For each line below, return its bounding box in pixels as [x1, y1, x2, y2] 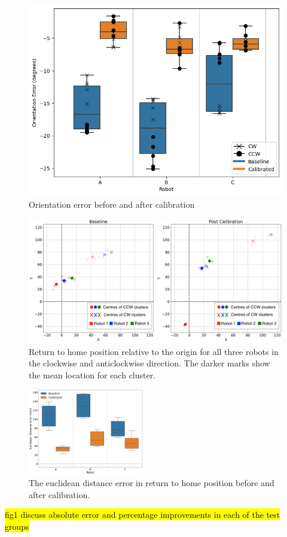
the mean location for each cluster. [29, 368, 156, 381]
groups [5, 520, 29, 533]
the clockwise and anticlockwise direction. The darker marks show [29, 357, 270, 369]
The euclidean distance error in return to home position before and [29, 477, 274, 489]
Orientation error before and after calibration [29, 198, 195, 210]
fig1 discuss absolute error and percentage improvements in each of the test [5, 508, 280, 521]
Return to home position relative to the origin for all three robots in [29, 345, 279, 357]
